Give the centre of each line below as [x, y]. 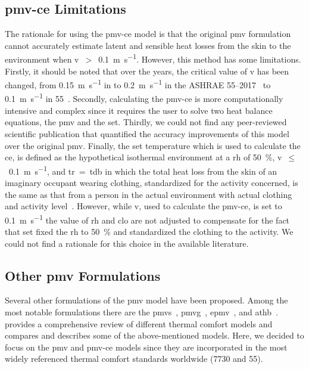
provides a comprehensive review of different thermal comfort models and [139, 323]
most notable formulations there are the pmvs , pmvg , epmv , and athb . [141, 311]
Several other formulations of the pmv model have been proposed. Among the [146, 300]
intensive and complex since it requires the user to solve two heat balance [139, 110]
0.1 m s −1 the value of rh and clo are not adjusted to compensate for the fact [147, 219]
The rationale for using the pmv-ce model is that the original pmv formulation [148, 34]
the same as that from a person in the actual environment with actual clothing [149, 194]
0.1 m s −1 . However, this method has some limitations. [200, 58]
